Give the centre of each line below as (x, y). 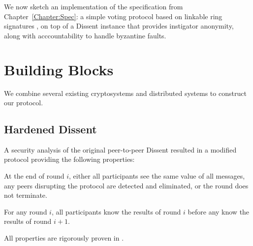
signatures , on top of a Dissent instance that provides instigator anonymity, (119, 26)
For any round (26, 211)
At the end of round (34, 176)
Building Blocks (59, 69)
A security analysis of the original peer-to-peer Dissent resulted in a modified (120, 149)
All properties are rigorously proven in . (64, 238)
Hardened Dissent (50, 129)
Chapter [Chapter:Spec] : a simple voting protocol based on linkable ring (113, 16)
